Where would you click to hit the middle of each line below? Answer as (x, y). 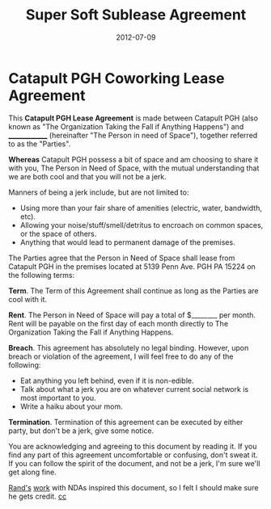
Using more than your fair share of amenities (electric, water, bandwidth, (141, 208)
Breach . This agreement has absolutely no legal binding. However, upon (129, 347)
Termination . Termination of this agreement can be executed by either (126, 422)
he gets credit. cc (38, 496)
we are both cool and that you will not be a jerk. (88, 176)
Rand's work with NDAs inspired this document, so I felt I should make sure (133, 487)
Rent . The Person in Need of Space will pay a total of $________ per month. (132, 315)
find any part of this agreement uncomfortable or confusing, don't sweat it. (133, 455)
